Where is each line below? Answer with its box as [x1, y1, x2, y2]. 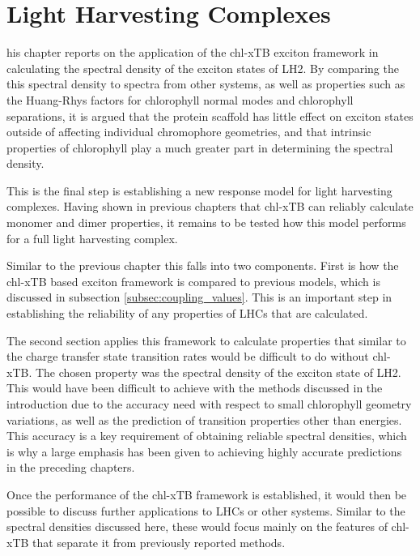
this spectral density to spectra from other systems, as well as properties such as [6, 75, 405, 92]
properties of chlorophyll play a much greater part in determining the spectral [6, 139, 393, 156]
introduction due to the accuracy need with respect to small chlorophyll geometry [6, 396, 412, 412]
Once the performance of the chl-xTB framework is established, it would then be [6, 485, 407, 503]
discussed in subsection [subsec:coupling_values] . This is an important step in [6, 289, 392, 306]
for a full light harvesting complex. [6, 229, 178, 246]
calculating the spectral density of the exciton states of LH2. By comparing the [6, 59, 399, 76]
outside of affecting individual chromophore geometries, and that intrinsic [6, 123, 371, 140]
